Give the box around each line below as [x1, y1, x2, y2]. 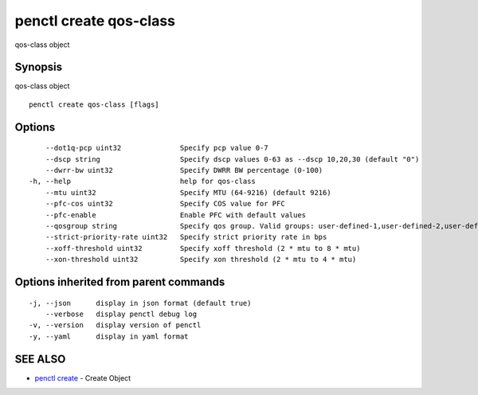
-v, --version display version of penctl [29, 321, 202, 330]
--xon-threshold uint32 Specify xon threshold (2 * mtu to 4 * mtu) [45, 255, 357, 264]
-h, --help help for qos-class [29, 177, 257, 186]
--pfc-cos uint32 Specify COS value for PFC [45, 199, 286, 209]
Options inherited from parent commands [14, 275, 225, 288]
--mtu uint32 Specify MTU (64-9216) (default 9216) [45, 188, 331, 197]
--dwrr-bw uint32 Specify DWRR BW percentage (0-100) [45, 166, 323, 175]
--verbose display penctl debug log [45, 309, 198, 319]
